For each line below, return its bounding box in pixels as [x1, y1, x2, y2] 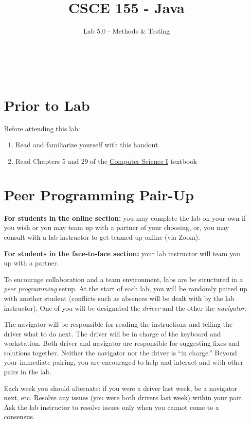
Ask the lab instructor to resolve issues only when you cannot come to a [4, 402, 219, 412]
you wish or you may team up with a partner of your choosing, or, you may [4, 222, 229, 232]
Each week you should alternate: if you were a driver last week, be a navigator [4, 383, 237, 393]
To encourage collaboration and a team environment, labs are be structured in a [4, 274, 243, 284]
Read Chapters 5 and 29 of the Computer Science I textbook [15, 156, 197, 166]
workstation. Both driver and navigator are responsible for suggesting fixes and [4, 338, 239, 348]
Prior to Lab [4, 95, 90, 115]
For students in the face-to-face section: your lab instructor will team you [4, 248, 240, 258]
